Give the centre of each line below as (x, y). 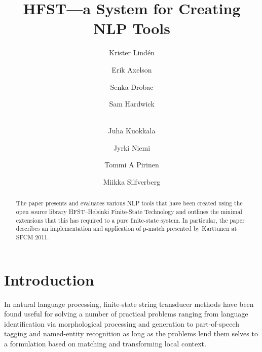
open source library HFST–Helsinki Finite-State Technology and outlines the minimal (129, 212)
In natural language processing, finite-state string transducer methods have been (129, 304)
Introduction (49, 279)
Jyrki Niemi (132, 147)
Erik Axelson (132, 69)
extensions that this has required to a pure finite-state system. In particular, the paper (130, 220)
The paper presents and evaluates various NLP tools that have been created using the (129, 203)
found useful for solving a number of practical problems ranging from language (126, 314)
